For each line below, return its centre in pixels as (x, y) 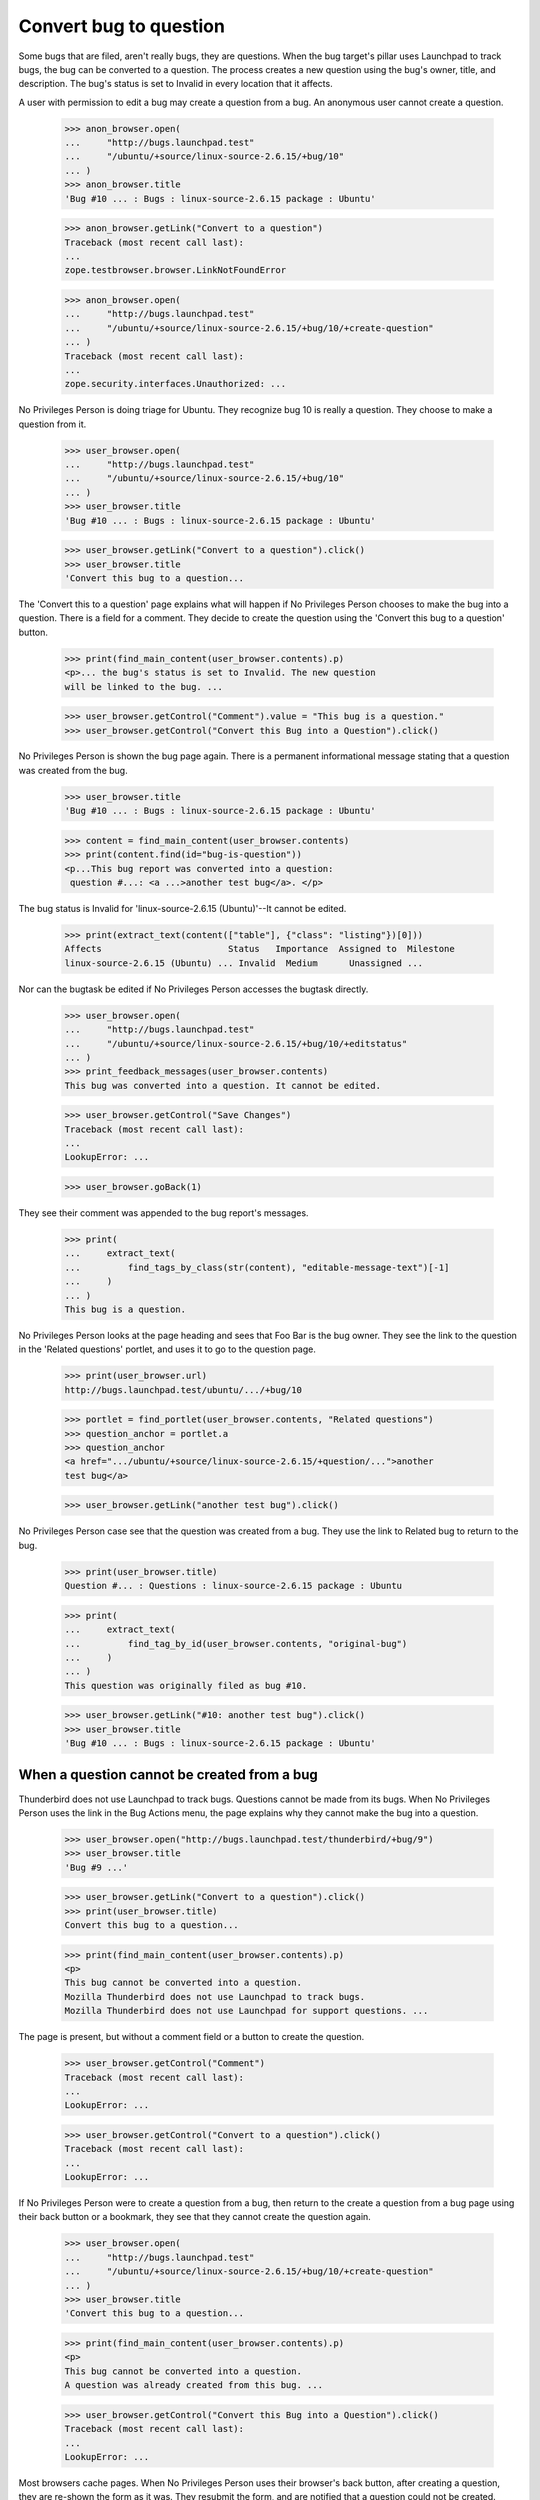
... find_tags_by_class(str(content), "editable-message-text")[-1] (257, 1267)
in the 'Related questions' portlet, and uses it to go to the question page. (167, 1349)
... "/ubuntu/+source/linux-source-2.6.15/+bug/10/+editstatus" (236, 1043)
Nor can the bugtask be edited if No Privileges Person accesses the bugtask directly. (193, 989)
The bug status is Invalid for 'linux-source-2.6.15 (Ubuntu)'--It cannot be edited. (182, 908)
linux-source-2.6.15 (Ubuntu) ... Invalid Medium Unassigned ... (244, 963)
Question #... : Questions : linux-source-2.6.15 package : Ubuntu (233, 1586)
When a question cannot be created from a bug (168, 1775)
